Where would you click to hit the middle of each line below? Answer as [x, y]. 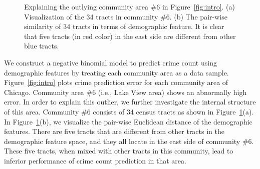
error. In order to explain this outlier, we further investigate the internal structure [130, 102]
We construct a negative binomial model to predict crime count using [110, 62]
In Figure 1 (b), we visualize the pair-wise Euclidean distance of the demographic [128, 121]
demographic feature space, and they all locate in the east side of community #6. [129, 141]
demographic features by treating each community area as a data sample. [116, 72]
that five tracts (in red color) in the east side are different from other [130, 36]
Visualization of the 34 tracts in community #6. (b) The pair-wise [126, 16]
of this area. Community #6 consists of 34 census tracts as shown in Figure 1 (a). [129, 111]
